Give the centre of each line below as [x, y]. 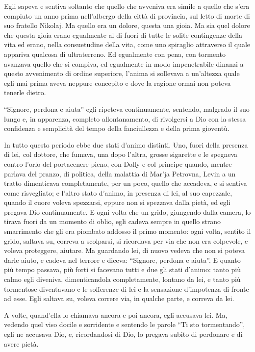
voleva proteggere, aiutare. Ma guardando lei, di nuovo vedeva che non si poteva [125, 250]
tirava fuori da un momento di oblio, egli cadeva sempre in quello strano [113, 221]
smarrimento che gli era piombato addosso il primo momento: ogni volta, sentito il [127, 231]
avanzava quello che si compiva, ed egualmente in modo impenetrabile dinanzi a [124, 63]
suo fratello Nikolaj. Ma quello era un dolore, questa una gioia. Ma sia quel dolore [127, 25]
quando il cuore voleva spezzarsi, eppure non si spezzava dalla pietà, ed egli [117, 202]
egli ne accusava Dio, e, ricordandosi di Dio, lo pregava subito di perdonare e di [123, 334]
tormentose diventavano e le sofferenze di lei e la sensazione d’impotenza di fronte [127, 289]
